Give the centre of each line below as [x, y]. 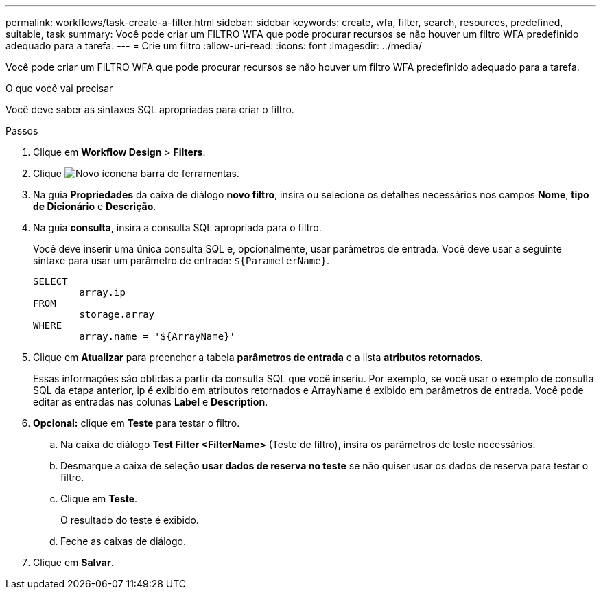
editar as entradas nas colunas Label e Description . [151, 402]
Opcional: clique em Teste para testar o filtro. [137, 423]
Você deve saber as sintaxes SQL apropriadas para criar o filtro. [150, 109]
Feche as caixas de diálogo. [123, 541]
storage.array [117, 314]
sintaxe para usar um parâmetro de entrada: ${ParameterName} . [181, 260]
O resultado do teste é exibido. [130, 520]
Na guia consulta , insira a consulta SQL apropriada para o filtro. [177, 227]
